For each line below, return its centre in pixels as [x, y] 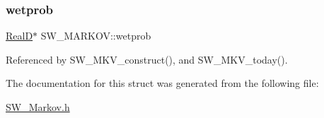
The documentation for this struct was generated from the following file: [162, 83]
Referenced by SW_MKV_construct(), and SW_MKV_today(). [147, 59]
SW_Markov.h [38, 107]
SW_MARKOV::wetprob [96, 36]
